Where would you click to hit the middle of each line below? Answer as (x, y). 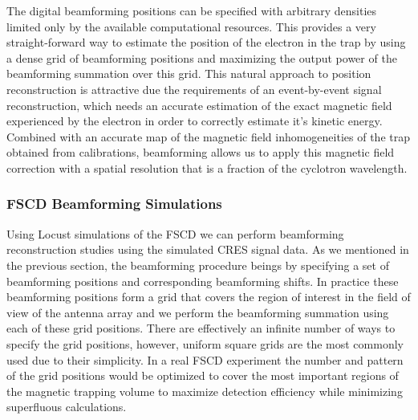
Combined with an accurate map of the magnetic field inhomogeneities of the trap (208, 136)
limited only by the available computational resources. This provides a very (191, 26)
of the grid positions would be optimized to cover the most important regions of (203, 375)
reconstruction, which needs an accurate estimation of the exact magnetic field (199, 105)
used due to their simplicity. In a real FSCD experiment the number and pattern (205, 359)
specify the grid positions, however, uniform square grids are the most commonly (205, 343)
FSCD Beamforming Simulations (114, 204)
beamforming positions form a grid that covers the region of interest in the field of (209, 297)
